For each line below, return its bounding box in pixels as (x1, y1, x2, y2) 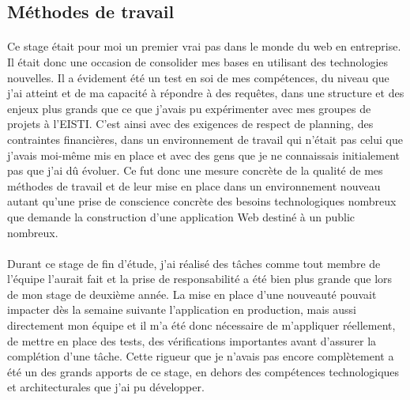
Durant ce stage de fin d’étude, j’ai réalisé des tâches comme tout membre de (7, 255, 381, 271)
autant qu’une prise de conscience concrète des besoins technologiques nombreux (7, 193, 397, 209)
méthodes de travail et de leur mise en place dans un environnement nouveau (7, 177, 381, 194)
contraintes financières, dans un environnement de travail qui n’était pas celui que (7, 130, 403, 147)
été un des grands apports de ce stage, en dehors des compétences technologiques (7, 363, 400, 379)
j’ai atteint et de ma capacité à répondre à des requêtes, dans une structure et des (7, 85, 404, 101)
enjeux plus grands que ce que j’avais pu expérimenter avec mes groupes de (7, 100, 371, 116)
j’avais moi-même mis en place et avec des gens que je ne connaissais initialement (7, 146, 401, 163)
